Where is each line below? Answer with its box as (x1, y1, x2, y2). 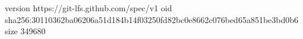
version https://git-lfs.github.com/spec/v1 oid (5, 2, 172, 14)
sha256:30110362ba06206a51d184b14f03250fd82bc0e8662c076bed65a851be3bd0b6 (5, 13, 299, 25)
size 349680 (5, 25, 46, 37)
